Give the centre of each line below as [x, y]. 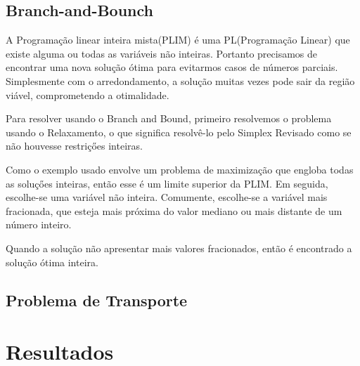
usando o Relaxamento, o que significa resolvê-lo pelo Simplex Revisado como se [179, 132]
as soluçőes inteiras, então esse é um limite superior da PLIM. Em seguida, [167, 183]
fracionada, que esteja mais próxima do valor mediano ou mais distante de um [174, 210]
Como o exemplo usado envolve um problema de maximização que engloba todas [180, 169]
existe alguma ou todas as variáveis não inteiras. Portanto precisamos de [162, 53]
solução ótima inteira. [52, 262]
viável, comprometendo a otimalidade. [88, 94]
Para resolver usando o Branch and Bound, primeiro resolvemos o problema [169, 118]
